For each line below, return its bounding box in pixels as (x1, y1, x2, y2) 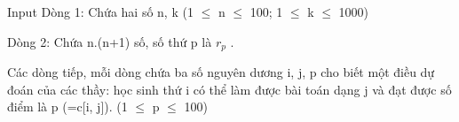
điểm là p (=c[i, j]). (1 (7, 97, 128, 116)
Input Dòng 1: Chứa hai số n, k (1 (7, 3, 194, 20)
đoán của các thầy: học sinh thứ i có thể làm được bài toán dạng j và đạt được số (7, 80, 452, 98)
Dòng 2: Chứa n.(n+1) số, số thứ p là (7, 32, 212, 50)
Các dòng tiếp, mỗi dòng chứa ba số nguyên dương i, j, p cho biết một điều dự (7, 63, 435, 81)
